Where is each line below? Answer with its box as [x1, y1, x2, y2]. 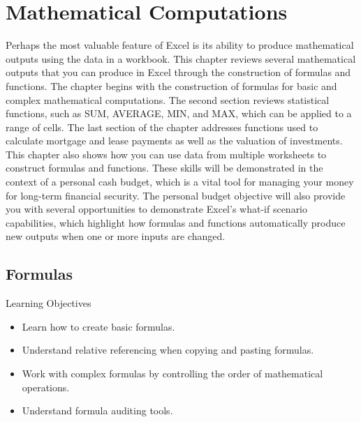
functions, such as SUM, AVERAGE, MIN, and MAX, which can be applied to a [6, 106, 352, 121]
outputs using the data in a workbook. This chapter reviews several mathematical [6, 51, 356, 66]
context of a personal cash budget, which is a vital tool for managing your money [6, 174, 354, 189]
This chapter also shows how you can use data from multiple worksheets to [6, 146, 327, 161]
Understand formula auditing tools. [22, 403, 173, 418]
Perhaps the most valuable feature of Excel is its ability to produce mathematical [6, 38, 354, 52]
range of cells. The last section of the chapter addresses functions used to [6, 119, 318, 134]
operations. [22, 379, 70, 394]
